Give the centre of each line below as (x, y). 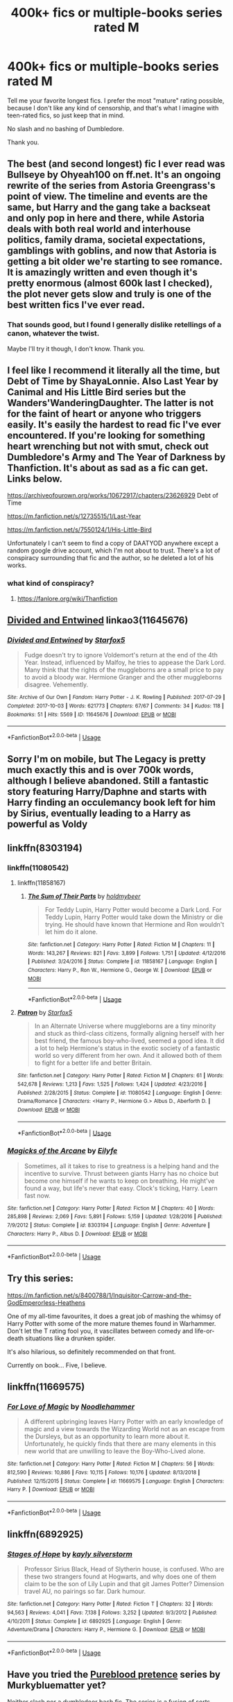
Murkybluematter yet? (57, 1686)
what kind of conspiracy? (51, 583)
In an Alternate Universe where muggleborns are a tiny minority (125, 1026)
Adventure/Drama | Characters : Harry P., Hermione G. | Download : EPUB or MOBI (106, 1630)
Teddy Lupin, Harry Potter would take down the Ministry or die (134, 917)
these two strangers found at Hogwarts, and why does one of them (120, 1576)
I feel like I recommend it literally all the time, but (114, 370)
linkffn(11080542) (38, 868)
